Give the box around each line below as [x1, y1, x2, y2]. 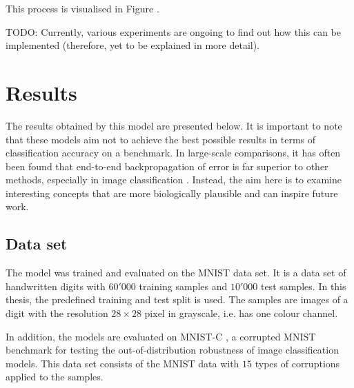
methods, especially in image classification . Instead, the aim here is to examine [6, 172, 342, 187]
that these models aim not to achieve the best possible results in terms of [6, 132, 316, 146]
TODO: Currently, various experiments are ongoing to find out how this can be [6, 24, 341, 39]
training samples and [139, 278, 228, 293]
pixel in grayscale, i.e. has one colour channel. [144, 306, 338, 320]
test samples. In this [260, 278, 346, 293]
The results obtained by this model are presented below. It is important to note [6, 118, 342, 132]
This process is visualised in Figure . [6, 1, 159, 15]
